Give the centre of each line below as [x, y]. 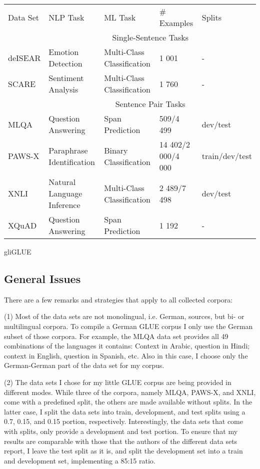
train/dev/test [227, 156]
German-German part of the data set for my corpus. [84, 365]
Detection [65, 63]
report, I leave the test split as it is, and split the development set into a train [123, 451]
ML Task [120, 17]
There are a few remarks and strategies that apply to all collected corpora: [118, 299]
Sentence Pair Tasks [150, 104]
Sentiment [66, 78]
